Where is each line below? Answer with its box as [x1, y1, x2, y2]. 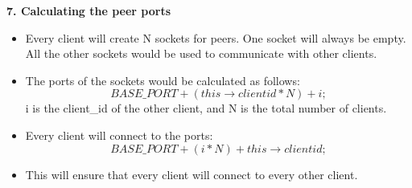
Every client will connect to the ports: [25, 126, 213, 143]
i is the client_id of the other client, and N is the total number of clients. [25, 100, 387, 116]
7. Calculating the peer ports [6, 2, 171, 18]
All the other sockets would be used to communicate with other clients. [25, 45, 377, 62]
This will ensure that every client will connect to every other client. [25, 166, 358, 182]
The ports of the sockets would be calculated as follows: [25, 72, 300, 88]
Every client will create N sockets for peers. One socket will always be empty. [25, 29, 406, 46]
